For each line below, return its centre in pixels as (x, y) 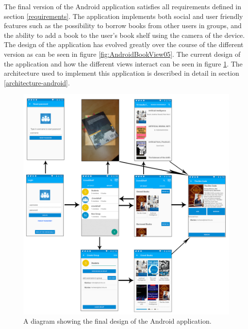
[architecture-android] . (37, 82)
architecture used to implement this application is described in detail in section (122, 73)
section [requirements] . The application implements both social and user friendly (124, 16)
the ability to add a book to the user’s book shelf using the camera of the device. (124, 35)
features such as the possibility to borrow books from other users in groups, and (123, 25)
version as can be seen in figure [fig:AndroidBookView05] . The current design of (122, 54)
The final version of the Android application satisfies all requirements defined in (123, 6)
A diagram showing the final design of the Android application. (117, 321)
